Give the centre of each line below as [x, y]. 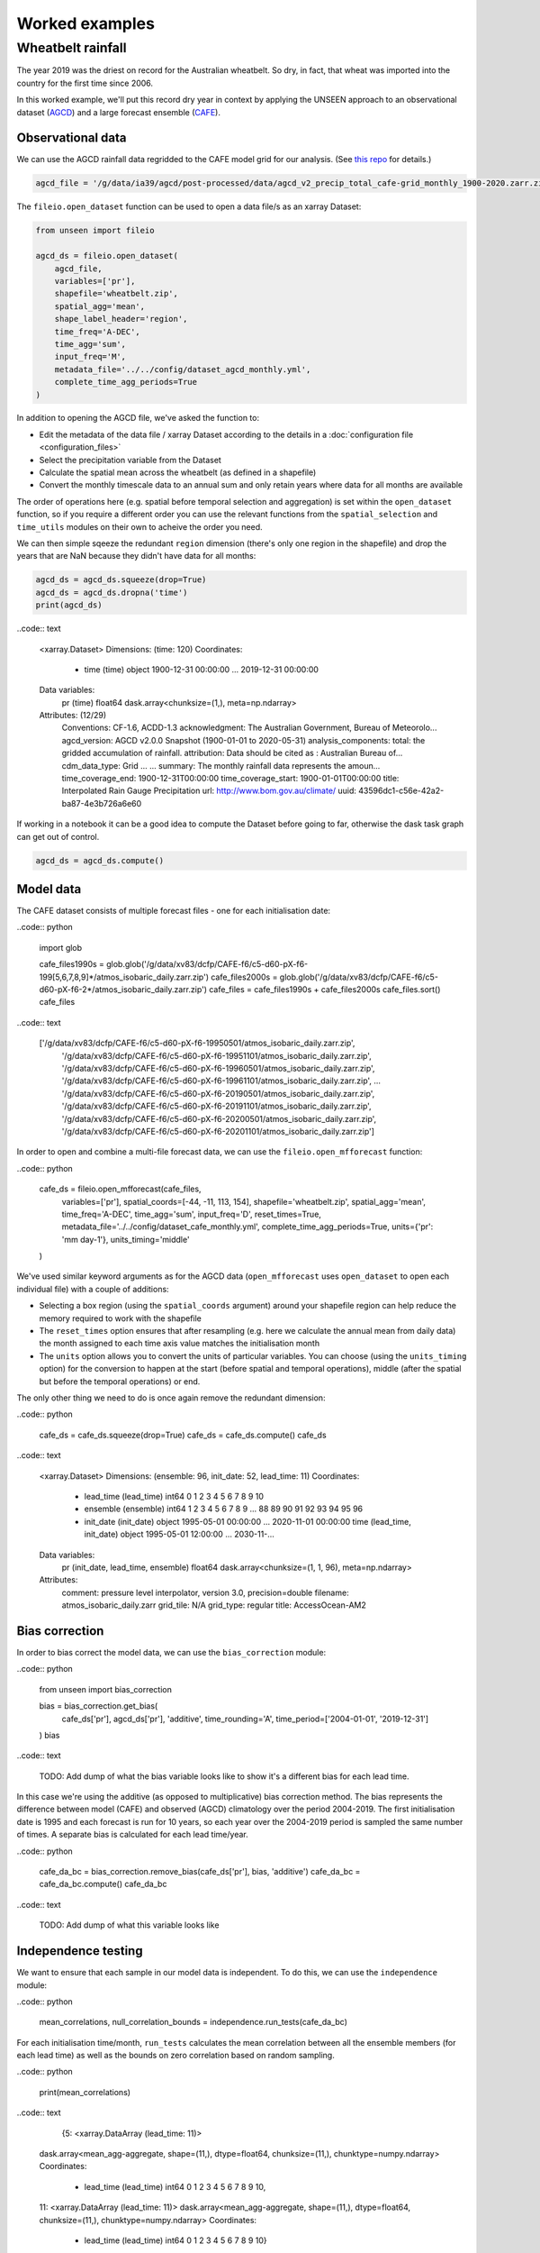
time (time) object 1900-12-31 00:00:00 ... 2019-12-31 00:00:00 [202, 669]
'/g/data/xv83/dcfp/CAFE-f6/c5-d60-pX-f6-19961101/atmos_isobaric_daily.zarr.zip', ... [221, 1081]
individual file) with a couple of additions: [93, 1289]
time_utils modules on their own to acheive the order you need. [139, 526]
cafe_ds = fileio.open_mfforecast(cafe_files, [120, 1189]
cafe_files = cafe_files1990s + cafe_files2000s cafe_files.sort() [324, 990]
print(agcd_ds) [69, 605]
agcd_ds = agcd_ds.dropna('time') [112, 592]
